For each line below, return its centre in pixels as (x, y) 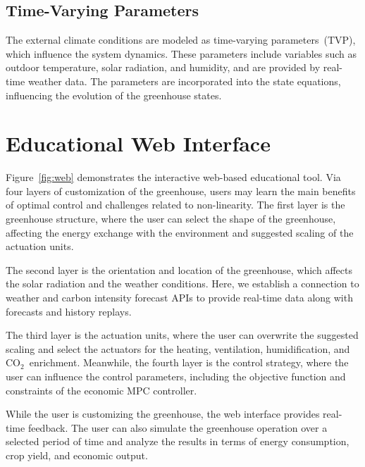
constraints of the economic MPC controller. (101, 390)
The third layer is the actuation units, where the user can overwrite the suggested (182, 335)
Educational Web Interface (138, 143)
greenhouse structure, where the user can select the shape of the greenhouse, (171, 219)
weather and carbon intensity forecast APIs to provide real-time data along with (179, 298)
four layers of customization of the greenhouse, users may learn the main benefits (181, 191)
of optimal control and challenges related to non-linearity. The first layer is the (175, 205)
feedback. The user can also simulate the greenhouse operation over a (178, 427)
